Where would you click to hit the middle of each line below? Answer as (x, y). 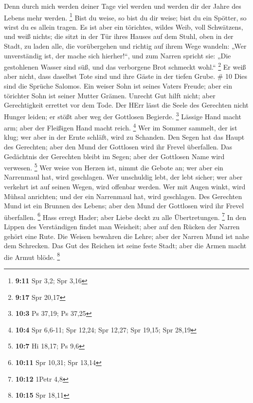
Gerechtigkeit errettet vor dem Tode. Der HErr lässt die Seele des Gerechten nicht (126, 105)
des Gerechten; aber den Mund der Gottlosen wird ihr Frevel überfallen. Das (118, 146)
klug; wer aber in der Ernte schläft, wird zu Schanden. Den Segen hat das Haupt (124, 137)
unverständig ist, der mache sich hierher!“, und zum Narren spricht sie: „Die (117, 55)
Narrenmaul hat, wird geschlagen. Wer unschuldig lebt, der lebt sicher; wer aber (123, 177)
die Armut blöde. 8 (32, 256)
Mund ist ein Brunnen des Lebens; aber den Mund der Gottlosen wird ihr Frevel (124, 206)
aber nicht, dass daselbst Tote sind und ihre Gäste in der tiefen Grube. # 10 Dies (126, 76)
